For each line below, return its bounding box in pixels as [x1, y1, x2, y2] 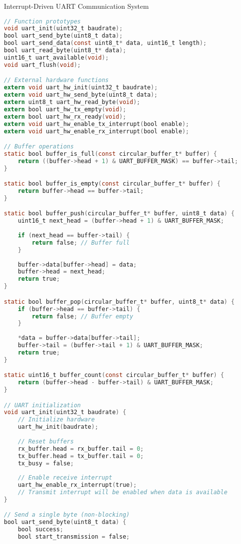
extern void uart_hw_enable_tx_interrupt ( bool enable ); [4, 120, 189, 127]
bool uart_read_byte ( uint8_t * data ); [4, 47, 126, 54]
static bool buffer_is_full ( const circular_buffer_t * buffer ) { [4, 150, 217, 157]
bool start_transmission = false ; [18, 533, 130, 541]
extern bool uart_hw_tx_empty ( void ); [4, 105, 126, 113]
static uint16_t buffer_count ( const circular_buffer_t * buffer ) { [4, 372, 224, 379]
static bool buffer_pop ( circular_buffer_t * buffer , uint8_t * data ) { [4, 298, 235, 305]
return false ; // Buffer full [32, 239, 130, 246]
